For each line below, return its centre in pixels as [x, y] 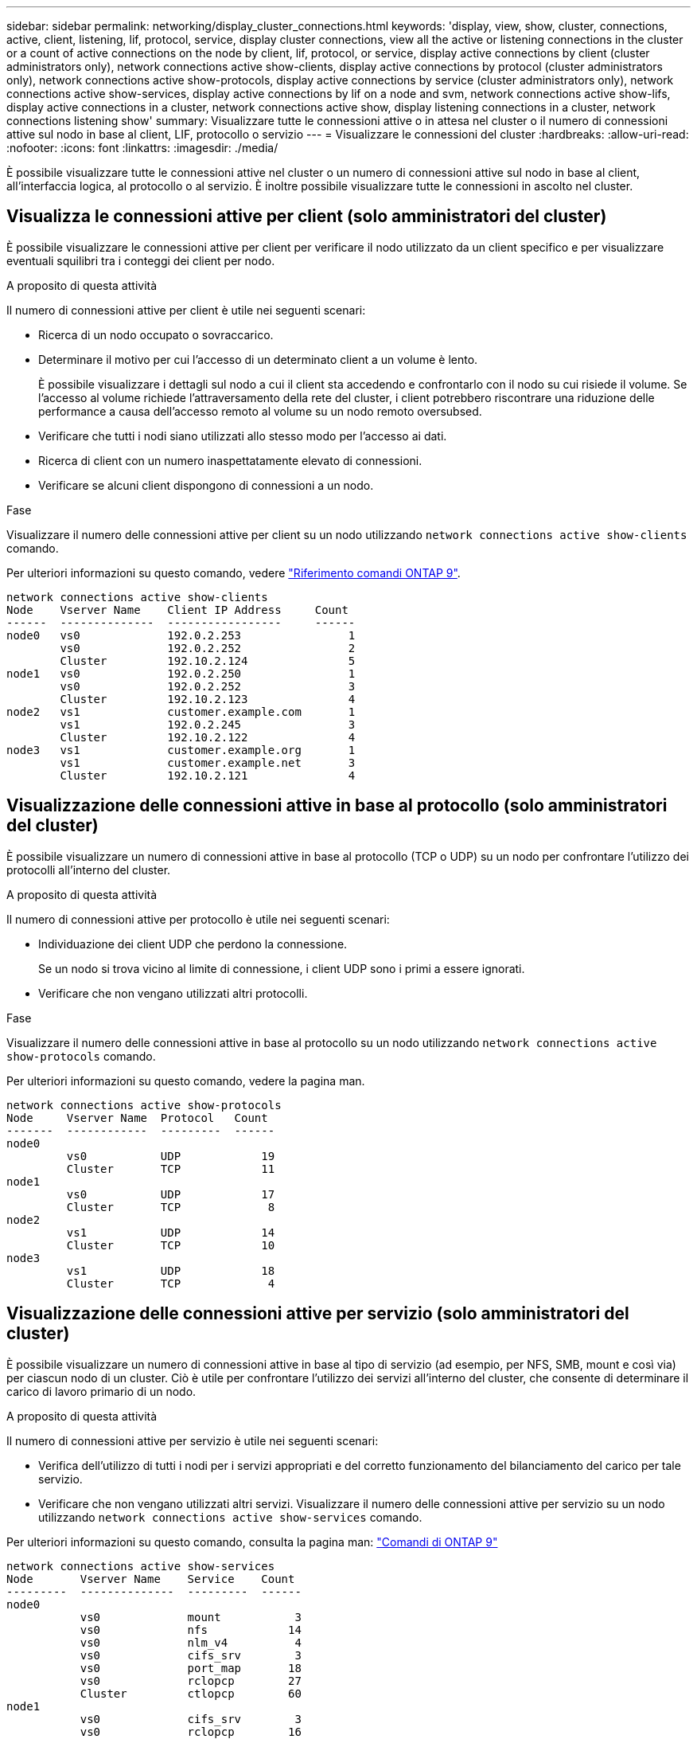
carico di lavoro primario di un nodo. [101, 1391]
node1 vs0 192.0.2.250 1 [181, 673]
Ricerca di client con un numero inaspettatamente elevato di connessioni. [230, 460]
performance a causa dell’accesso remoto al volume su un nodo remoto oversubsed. [260, 411]
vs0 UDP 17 [171, 1194]
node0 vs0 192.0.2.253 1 [181, 635]
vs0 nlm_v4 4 [191, 1642]
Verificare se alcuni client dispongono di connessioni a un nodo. [206, 485]
